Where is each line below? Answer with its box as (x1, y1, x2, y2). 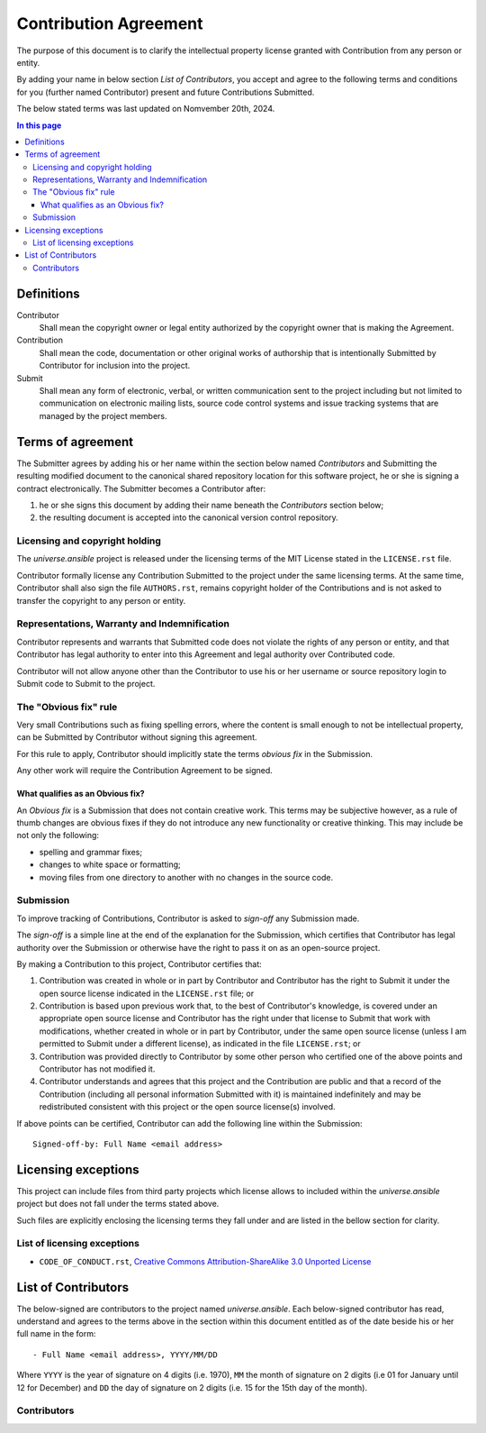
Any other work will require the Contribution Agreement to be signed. (16, 765, 274, 776)
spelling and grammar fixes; (39, 846, 143, 857)
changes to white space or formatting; (39, 859, 182, 870)
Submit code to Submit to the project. (16, 678, 156, 689)
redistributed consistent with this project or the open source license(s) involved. (39, 1101, 337, 1112)
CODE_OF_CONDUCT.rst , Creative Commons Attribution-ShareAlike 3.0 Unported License (39, 1255, 372, 1266)
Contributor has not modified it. (39, 1063, 156, 1074)
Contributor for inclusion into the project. (39, 361, 191, 371)
